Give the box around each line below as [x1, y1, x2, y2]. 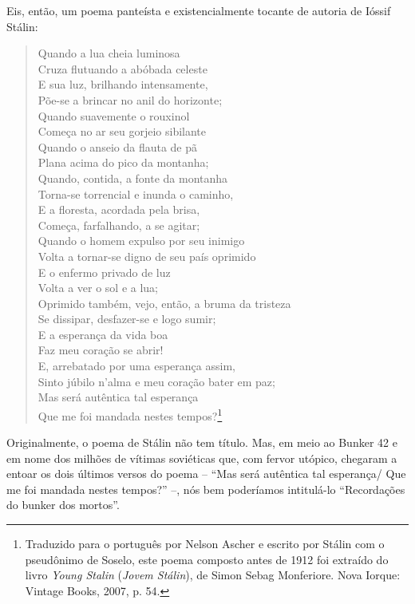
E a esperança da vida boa [38, 326, 168, 342]
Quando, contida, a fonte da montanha [38, 169, 228, 186]
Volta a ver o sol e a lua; [38, 279, 159, 296]
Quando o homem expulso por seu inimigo [38, 232, 245, 249]
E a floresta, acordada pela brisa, [38, 201, 200, 218]
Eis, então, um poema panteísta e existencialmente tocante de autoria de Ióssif [6, 2, 391, 18]
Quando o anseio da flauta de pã [38, 138, 198, 155]
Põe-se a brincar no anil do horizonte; [38, 91, 223, 108]
